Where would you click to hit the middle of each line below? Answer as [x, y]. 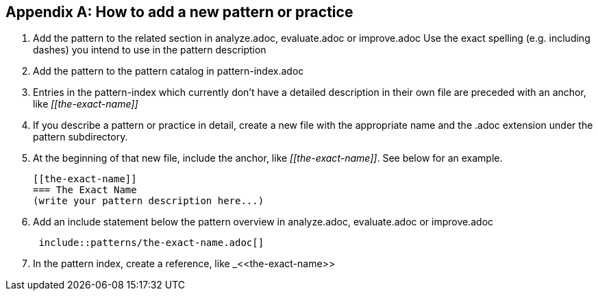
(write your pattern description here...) [149, 201]
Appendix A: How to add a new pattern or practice [179, 12]
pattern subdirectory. [80, 137]
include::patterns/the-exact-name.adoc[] [151, 243]
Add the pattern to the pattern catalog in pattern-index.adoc [169, 71]
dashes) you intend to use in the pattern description [150, 50]
